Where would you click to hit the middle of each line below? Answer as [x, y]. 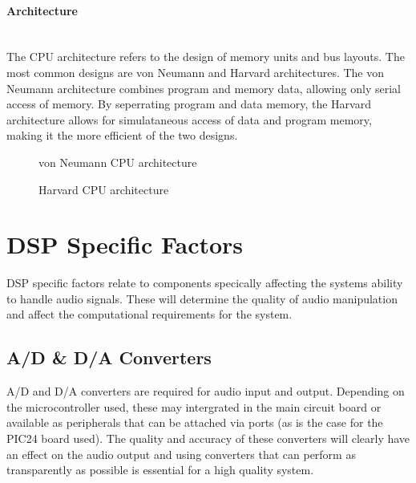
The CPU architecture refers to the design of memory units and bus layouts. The [206, 57]
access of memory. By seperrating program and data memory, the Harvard [189, 104]
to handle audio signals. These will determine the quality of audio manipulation [202, 298]
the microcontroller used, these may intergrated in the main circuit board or [194, 406]
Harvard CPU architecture [104, 189]
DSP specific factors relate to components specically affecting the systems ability [205, 283]
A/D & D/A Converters [109, 357]
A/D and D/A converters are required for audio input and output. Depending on [206, 391]
